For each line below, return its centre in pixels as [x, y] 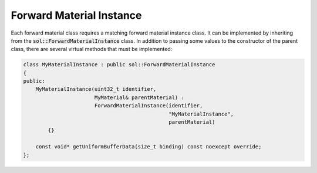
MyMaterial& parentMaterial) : [139, 97]
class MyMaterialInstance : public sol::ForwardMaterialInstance [119, 65]
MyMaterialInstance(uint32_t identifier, [96, 89]
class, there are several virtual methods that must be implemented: [92, 49]
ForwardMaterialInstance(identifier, [149, 106]
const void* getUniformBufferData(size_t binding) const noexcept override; [149, 147]
